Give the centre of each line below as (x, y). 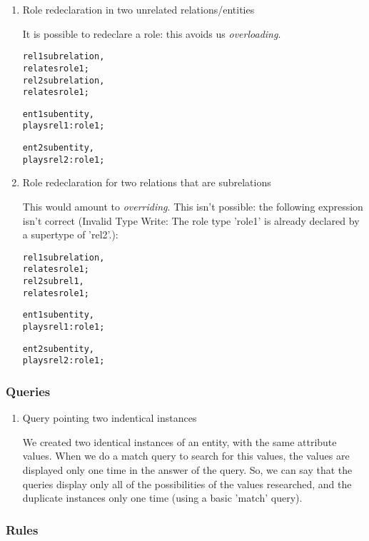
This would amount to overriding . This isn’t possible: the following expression (193, 207)
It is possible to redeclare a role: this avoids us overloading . (152, 33)
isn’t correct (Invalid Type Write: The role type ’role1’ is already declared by (191, 220)
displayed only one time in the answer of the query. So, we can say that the (187, 470)
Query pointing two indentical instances (110, 418)
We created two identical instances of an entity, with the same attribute (180, 441)
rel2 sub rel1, (53, 282)
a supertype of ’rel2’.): (70, 234)
